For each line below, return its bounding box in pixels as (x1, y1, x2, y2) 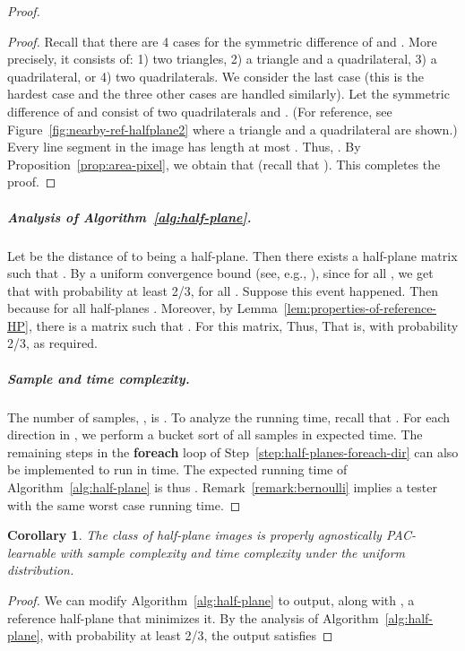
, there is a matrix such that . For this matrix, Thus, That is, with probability (28, 316, 459, 334)
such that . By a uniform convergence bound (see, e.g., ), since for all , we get (7, 264, 434, 282)
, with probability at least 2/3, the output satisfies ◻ (39, 626, 333, 645)
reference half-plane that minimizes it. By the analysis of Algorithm (7, 608, 379, 627)
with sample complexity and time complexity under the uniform (59, 542, 406, 561)
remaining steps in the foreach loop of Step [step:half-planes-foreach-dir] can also (7, 442, 459, 461)
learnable (7, 542, 56, 561)
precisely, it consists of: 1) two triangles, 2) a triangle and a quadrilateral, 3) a (7, 49, 437, 68)
